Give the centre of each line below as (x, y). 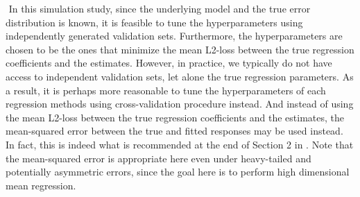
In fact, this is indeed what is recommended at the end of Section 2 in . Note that (180, 144)
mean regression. (41, 185)
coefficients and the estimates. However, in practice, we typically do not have (169, 63)
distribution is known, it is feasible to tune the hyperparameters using (154, 22)
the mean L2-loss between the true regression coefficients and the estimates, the (175, 117)
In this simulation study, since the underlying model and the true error (160, 8)
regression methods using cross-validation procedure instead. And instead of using (180, 104)
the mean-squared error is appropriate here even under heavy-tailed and (158, 158)
